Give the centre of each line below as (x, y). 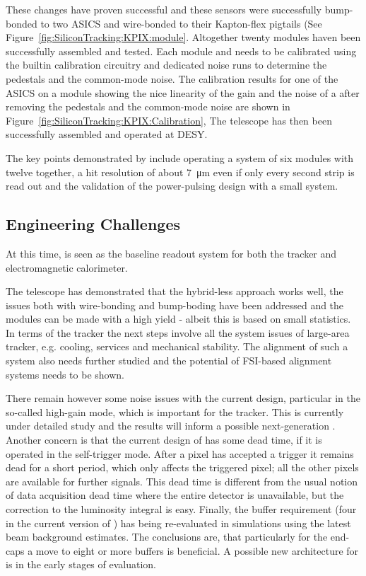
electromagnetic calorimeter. (67, 267)
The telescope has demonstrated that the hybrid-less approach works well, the (175, 291)
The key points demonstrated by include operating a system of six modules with (180, 157)
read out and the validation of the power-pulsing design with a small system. (172, 186)
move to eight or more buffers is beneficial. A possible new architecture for (197, 550)
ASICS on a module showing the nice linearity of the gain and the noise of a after (183, 92)
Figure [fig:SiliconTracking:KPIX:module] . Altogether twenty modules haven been (183, 37)
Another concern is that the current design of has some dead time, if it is (164, 440)
